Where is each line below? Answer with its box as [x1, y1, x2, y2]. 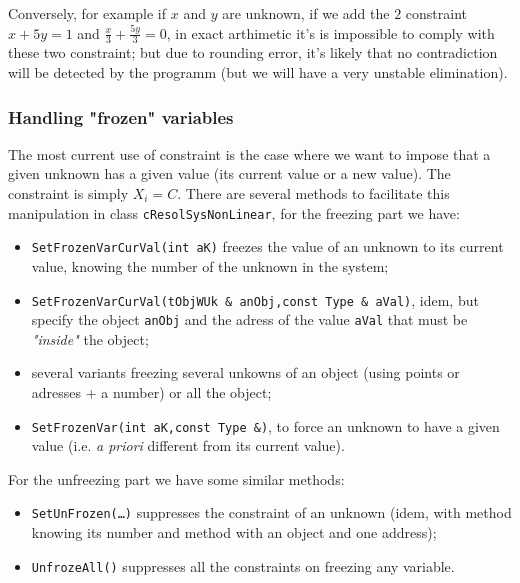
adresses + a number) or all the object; [31, 382, 272, 403]
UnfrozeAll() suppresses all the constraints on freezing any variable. [31, 555, 455, 576]
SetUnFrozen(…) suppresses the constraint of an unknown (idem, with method [31, 502, 512, 523]
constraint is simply [8, 183, 129, 204]
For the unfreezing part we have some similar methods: [8, 468, 345, 489]
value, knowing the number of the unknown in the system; [31, 255, 389, 276]
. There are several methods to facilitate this [177, 183, 450, 204]
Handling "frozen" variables [8, 104, 234, 129]
